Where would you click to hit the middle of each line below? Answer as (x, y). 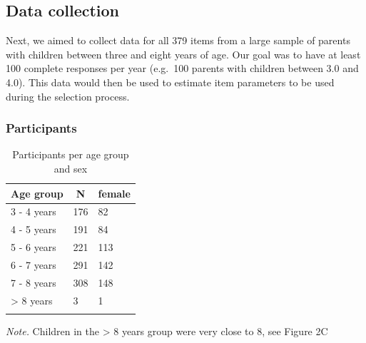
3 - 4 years (34, 211)
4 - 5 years (34, 229)
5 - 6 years (34, 247)
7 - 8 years (34, 282)
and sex (71, 168)
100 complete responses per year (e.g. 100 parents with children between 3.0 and (182, 68)
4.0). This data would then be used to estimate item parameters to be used (170, 82)
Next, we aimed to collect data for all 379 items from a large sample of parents (178, 40)
